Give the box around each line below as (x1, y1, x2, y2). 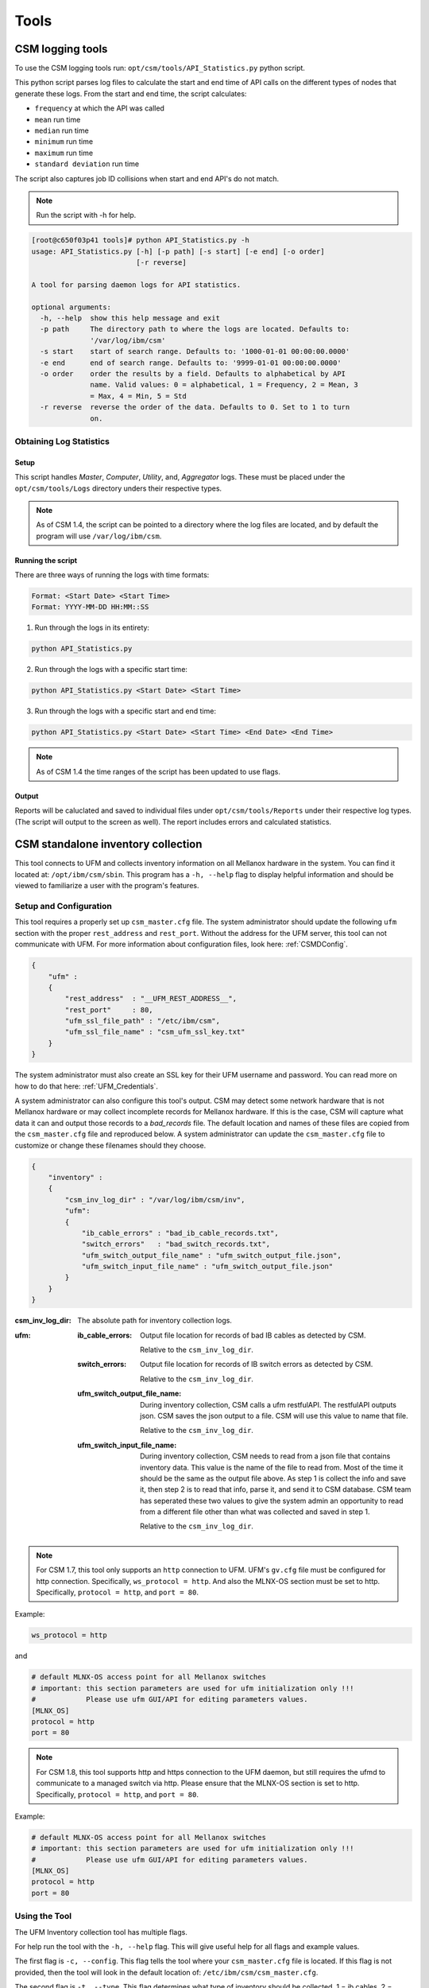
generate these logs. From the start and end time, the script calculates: (14, 88, 247, 99)
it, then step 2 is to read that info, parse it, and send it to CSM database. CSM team (140, 1485, 412, 1494)
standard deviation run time (34, 159, 139, 169)
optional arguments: (31, 302, 111, 312)
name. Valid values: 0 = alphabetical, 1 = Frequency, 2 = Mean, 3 (90, 380, 359, 390)
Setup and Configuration (14, 900, 113, 911)
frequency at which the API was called (34, 103, 164, 113)
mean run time (34, 115, 81, 124)
